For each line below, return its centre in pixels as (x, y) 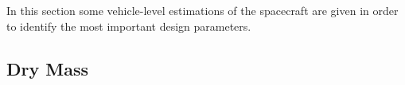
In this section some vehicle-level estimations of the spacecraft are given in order (202, 10)
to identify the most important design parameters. (129, 26)
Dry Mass (48, 68)
